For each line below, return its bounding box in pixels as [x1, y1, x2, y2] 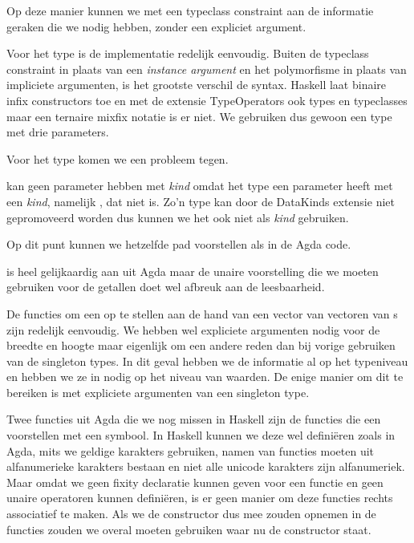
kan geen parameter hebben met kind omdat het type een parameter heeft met [6, 177, 393, 194]
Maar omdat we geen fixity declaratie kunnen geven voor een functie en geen [6, 473, 384, 490]
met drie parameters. [6, 124, 109, 140]
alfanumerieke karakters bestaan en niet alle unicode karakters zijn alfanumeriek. [6, 458, 405, 475]
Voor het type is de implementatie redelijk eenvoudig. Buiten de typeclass [6, 45, 369, 62]
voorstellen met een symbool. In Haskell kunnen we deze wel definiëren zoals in [6, 427, 396, 444]
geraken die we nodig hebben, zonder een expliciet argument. [6, 18, 306, 34]
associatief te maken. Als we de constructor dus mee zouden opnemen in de [6, 505, 376, 522]
